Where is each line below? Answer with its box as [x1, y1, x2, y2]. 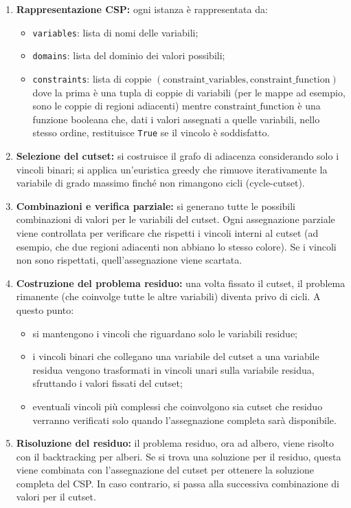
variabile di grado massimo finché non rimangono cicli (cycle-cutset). [16, 176, 305, 190]
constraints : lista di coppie [32, 71, 152, 85]
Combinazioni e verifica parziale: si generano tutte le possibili [16, 198, 296, 213]
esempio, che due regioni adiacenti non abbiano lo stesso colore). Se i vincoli [16, 239, 337, 253]
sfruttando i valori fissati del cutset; [32, 376, 183, 390]
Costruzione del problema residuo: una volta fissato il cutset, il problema [16, 275, 346, 290]
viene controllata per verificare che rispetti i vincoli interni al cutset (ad [16, 225, 319, 240]
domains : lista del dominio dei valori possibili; [32, 48, 225, 63]
